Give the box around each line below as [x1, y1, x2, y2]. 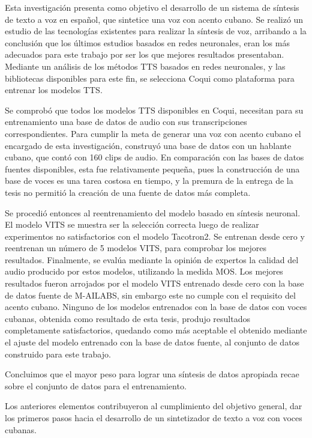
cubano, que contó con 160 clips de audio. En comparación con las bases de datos [5, 151, 304, 163]
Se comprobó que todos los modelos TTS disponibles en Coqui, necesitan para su [5, 103, 304, 116]
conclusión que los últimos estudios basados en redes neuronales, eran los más [5, 36, 290, 49]
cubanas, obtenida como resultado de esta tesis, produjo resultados [5, 312, 250, 324]
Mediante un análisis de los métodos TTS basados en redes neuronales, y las [5, 59, 286, 72]
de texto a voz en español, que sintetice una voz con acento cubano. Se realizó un [5, 13, 304, 25]
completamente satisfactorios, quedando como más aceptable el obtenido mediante [5, 324, 307, 336]
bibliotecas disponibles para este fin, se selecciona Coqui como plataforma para [5, 71, 295, 84]
